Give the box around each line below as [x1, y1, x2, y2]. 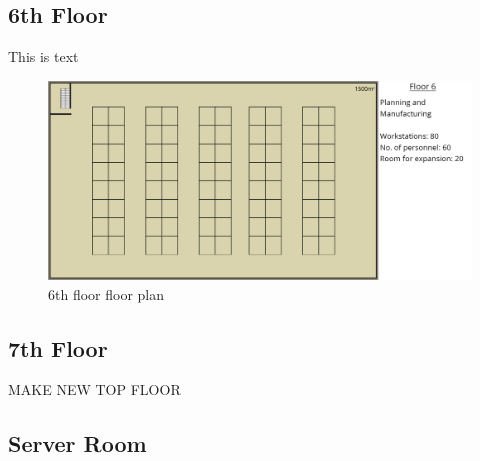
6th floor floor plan [48, 283, 165, 304]
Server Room [8, 428, 147, 459]
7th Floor [8, 332, 108, 363]
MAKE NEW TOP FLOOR [8, 379, 181, 400]
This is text [8, 46, 79, 67]
